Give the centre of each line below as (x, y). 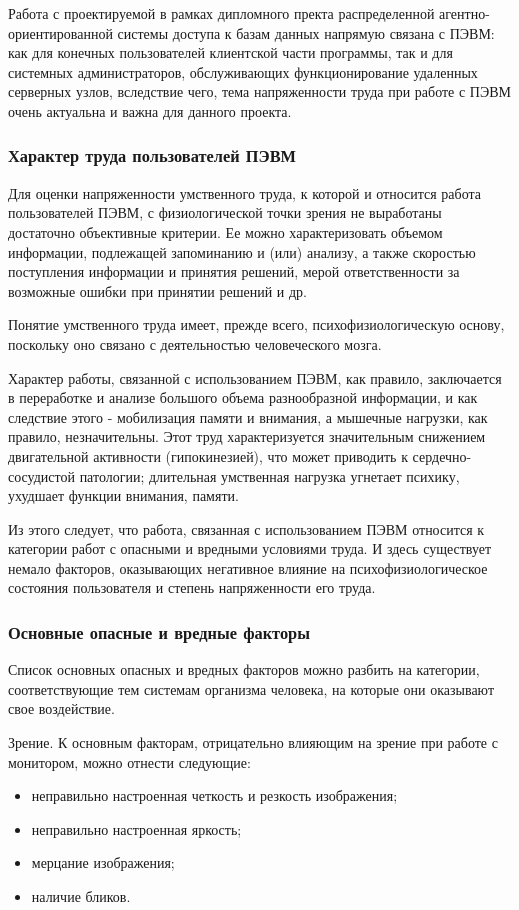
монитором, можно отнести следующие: (129, 761)
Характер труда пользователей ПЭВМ (152, 155)
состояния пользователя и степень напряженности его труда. (192, 587)
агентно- (464, 13)
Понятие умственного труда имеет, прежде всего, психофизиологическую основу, (256, 324)
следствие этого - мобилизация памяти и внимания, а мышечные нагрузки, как (248, 416)
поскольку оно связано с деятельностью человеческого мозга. (195, 343)
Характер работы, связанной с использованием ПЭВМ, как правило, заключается (255, 377)
